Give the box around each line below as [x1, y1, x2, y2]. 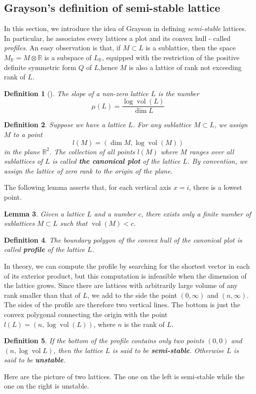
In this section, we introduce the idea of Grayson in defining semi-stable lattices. [4, 23, 247, 34]
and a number [94, 208, 136, 218]
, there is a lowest [189, 182, 242, 192]
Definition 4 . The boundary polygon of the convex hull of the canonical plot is [4, 234, 242, 245]
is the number [158, 88, 199, 98]
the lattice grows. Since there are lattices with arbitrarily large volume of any [4, 280, 238, 290]
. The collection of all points [49, 146, 135, 156]
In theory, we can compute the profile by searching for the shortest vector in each [4, 260, 250, 271]
